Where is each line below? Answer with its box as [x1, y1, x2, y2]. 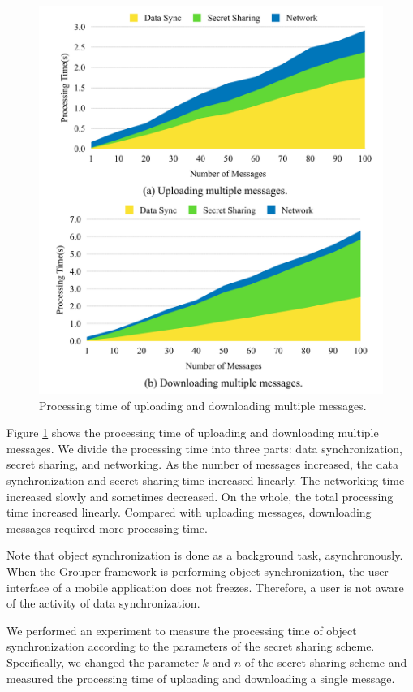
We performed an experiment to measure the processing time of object [6, 621, 357, 638]
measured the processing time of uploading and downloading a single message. [6, 669, 395, 686]
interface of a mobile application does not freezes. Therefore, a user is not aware [6, 578, 404, 595]
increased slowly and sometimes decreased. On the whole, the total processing [6, 487, 394, 504]
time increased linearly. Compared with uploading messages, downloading [6, 504, 372, 521]
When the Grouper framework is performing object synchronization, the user [6, 563, 389, 580]
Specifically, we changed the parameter [6, 654, 199, 671]
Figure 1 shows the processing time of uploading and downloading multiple [6, 424, 379, 441]
